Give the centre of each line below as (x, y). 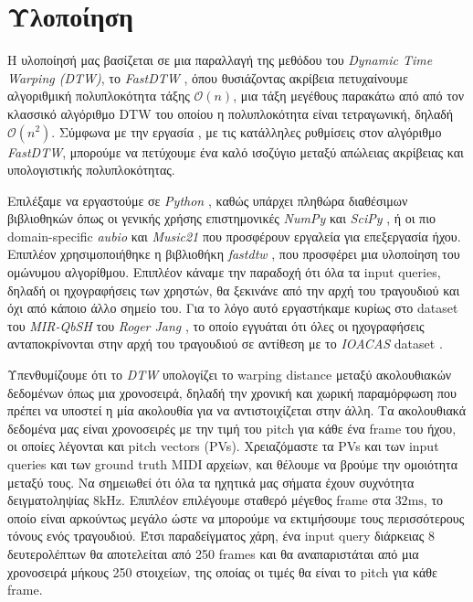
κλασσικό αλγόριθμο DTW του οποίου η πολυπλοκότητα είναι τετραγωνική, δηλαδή (231, 113)
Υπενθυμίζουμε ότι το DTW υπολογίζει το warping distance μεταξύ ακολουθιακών (230, 375)
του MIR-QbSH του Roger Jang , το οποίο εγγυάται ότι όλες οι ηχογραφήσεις (216, 325)
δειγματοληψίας (48, 500)
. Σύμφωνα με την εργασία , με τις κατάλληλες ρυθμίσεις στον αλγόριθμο (247, 131)
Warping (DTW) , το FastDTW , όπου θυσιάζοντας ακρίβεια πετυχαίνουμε (208, 77)
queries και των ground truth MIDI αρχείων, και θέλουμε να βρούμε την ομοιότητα (232, 464)
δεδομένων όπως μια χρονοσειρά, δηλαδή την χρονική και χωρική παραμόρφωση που (232, 392)
